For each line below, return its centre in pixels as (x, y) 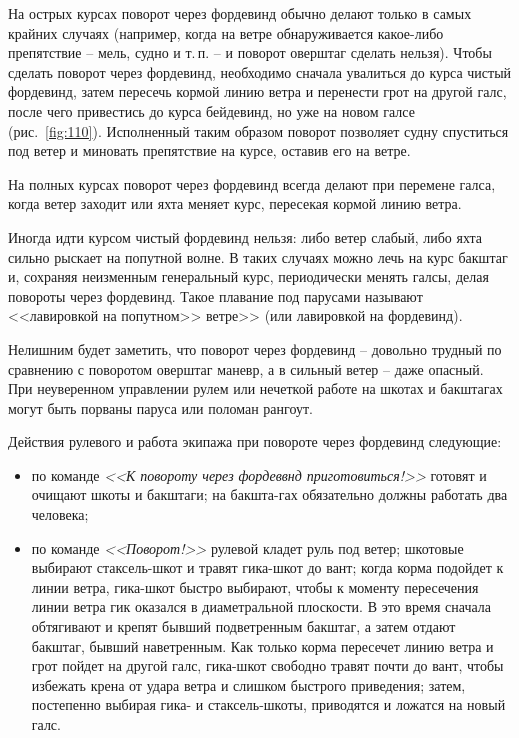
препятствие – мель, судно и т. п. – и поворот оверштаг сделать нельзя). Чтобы (250, 52)
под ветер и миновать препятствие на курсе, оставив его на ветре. (209, 150)
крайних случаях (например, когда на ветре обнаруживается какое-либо (226, 32)
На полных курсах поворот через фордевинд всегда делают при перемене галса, (252, 183)
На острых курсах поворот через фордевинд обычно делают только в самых (240, 13)
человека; (60, 514)
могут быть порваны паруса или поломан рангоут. (160, 407)
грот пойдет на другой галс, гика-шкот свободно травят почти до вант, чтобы (267, 665)
